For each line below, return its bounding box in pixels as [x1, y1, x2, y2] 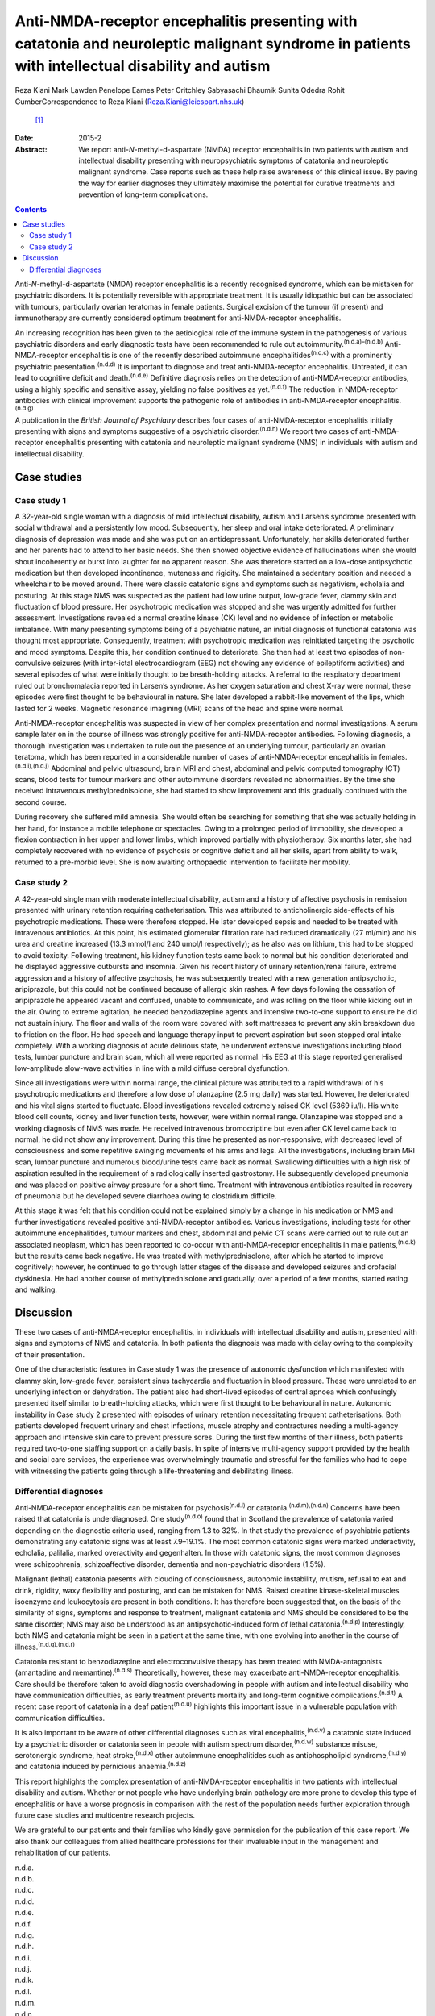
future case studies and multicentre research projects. [14, 1810, 195, 1820]
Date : [14, 133, 34, 143]
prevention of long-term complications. [78, 190, 209, 199]
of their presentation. [14, 1349, 85, 1359]
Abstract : [14, 144, 48, 154]
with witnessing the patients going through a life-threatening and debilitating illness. [14, 1466, 294, 1476]
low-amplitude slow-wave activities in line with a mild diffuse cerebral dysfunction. [14, 1063, 290, 1073]
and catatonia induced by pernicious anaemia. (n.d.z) [14, 1760, 187, 1772]
